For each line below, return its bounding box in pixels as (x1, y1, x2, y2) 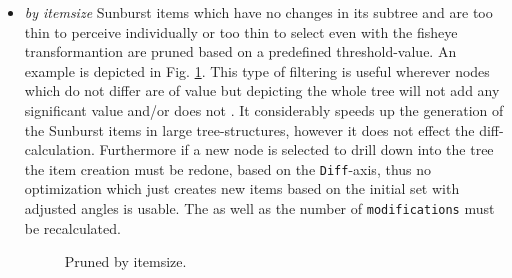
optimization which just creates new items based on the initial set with (24, 178, 460, 199)
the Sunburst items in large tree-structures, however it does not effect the (24, 119, 475, 140)
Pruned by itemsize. (64, 251, 187, 272)
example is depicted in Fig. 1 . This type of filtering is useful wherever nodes (24, 60, 490, 81)
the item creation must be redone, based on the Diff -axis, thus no (24, 158, 432, 179)
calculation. (24, 139, 95, 160)
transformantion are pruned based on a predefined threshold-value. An (24, 41, 457, 62)
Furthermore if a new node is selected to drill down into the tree (99, 139, 494, 160)
